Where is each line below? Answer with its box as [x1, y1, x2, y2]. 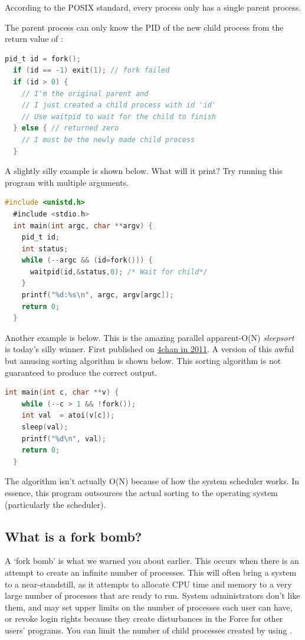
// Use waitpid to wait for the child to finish [21, 112, 216, 121]
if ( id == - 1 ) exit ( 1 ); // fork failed [13, 66, 170, 75]
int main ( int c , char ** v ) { [5, 388, 119, 397]
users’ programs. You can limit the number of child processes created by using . [5, 623, 292, 636]
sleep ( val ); [21, 423, 68, 431]
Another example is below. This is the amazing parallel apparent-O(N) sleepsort [5, 331, 294, 343]
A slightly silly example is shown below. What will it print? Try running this [5, 165, 283, 177]
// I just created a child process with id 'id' [21, 101, 216, 110]
